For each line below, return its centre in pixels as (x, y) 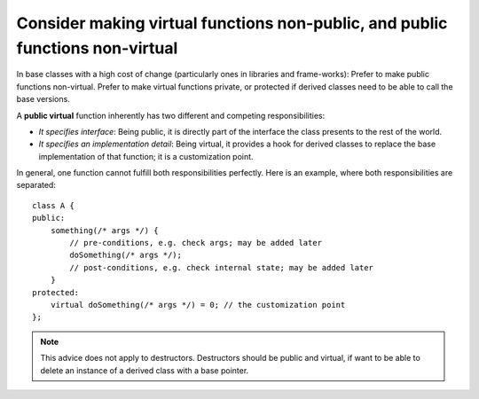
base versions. (43, 99)
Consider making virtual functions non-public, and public (232, 23)
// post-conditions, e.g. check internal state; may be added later (222, 267)
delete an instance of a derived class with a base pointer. (145, 370)
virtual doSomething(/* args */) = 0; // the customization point (198, 305)
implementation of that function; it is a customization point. (146, 156)
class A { (53, 205)
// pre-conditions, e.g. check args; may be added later (196, 243)
